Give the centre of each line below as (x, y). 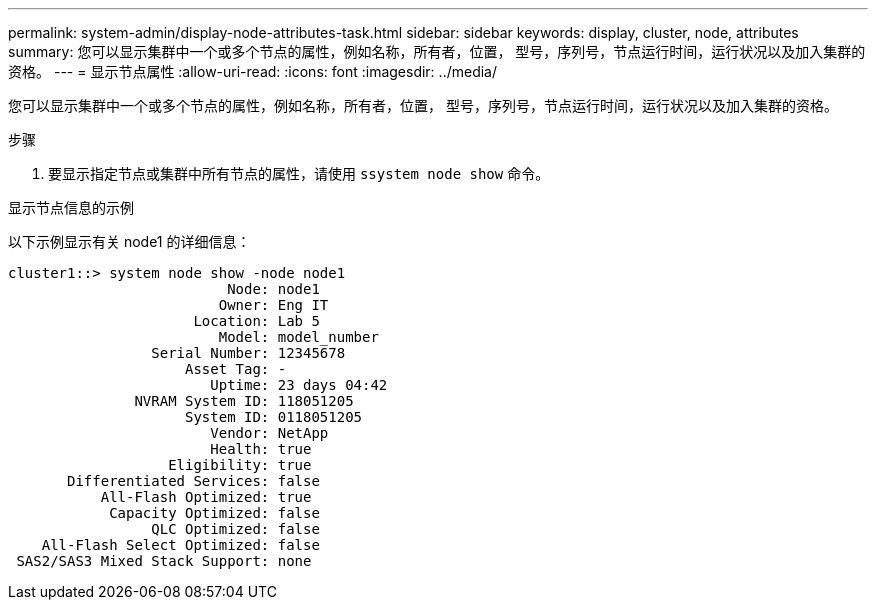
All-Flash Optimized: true (206, 497)
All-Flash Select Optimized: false (180, 545)
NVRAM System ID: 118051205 (244, 401)
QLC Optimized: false (235, 529)
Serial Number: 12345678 (248, 353)
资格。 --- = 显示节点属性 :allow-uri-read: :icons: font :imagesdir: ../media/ (253, 71)
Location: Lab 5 (256, 321)
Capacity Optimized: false (214, 513)
